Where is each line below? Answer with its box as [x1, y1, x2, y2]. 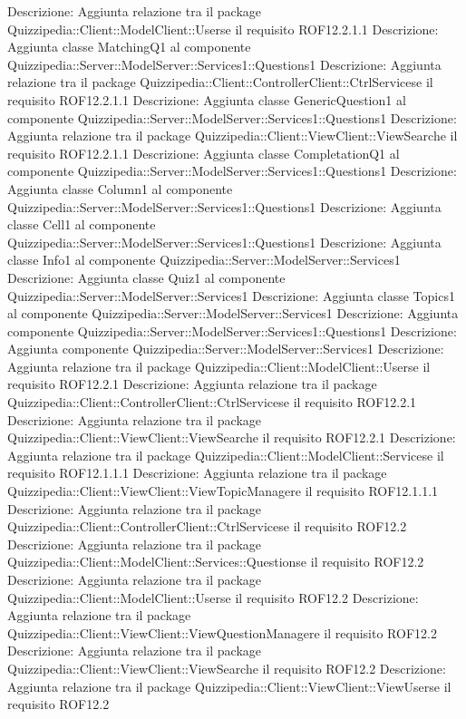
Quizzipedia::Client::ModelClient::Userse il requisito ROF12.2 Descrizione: [7, 588, 419, 607]
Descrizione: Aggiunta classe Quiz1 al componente [7, 267, 286, 287]
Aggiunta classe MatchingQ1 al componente [7, 37, 251, 56]
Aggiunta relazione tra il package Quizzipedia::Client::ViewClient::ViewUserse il [7, 676, 451, 695]
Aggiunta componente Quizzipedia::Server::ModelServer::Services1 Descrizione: [7, 339, 444, 358]
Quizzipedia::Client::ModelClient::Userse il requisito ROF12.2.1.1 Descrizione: [7, 19, 439, 38]
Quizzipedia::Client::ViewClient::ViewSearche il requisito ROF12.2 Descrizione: [7, 658, 446, 677]
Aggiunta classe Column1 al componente [7, 179, 233, 198]
